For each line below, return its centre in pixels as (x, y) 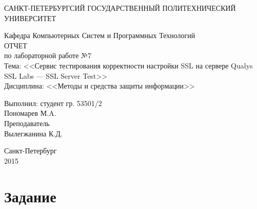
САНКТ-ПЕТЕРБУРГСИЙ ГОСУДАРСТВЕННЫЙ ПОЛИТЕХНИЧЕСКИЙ (120, 8)
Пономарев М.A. (30, 113)
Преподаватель (27, 123)
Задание (30, 196)
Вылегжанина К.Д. (33, 133)
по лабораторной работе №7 (48, 55)
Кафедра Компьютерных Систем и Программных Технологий (100, 35)
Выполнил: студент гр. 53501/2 (53, 103)
